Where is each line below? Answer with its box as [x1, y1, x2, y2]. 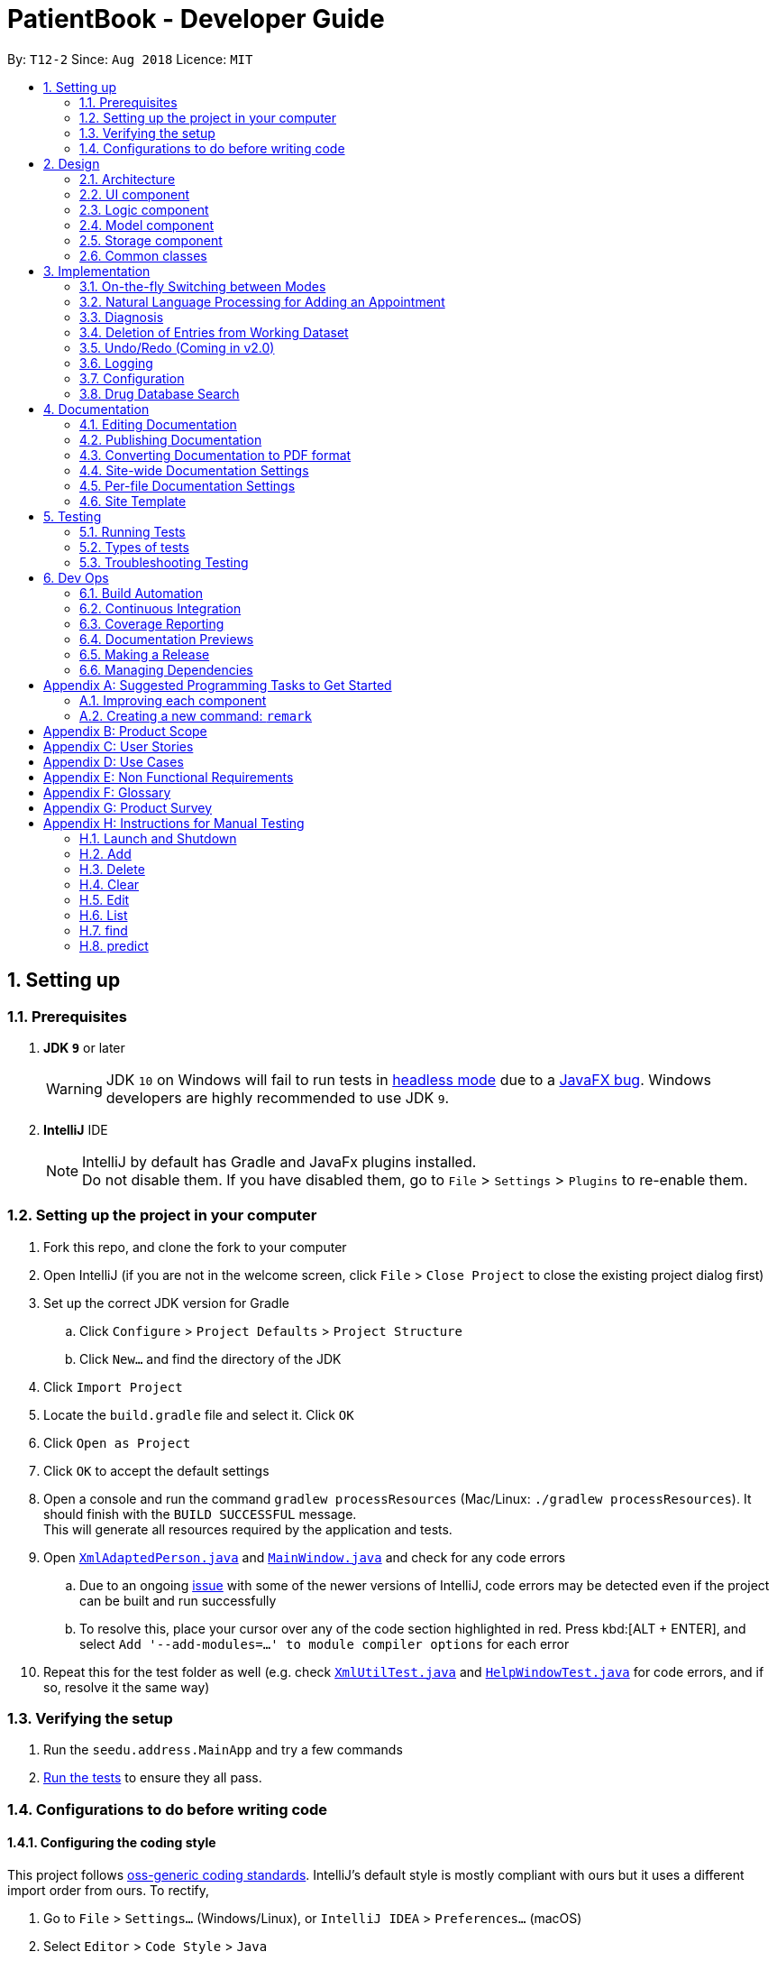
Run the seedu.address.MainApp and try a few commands [43, 1742, 403, 1758]
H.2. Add [79, 845, 132, 861]
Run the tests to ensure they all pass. [43, 1770, 262, 1786]
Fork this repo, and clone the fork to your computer [43, 1238, 347, 1255]
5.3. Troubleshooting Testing [79, 554, 249, 570]
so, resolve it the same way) [43, 1679, 210, 1695]
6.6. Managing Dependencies [79, 661, 253, 677]
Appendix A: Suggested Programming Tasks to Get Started [43, 677, 392, 693]
